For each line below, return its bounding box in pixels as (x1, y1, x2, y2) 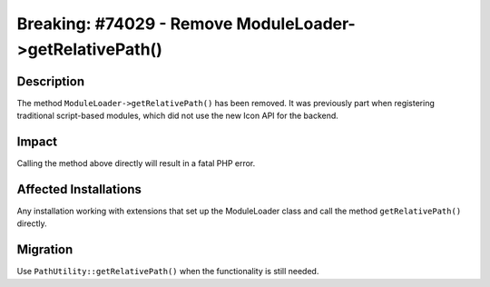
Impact (16, 134, 58, 150)
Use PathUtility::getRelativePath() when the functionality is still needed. (16, 266, 319, 277)
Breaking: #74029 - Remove (16, 14, 233, 34)
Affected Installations (16, 182, 142, 197)
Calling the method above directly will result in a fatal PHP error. (16, 158, 256, 169)
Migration (16, 242, 73, 258)
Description (16, 74, 85, 89)
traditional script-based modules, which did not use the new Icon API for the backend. (16, 110, 339, 122)
